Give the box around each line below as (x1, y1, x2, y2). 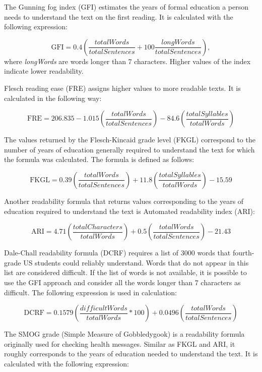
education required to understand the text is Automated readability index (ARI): (4, 205, 255, 216)
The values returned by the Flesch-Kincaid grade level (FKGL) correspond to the (4, 134, 255, 145)
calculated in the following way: (4, 92, 102, 103)
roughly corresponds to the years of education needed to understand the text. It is (4, 348, 258, 359)
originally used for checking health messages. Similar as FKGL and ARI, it (4, 338, 235, 349)
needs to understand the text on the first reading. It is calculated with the (4, 11, 233, 22)
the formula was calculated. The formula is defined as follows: (4, 154, 194, 165)
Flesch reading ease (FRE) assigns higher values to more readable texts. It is (4, 82, 241, 93)
